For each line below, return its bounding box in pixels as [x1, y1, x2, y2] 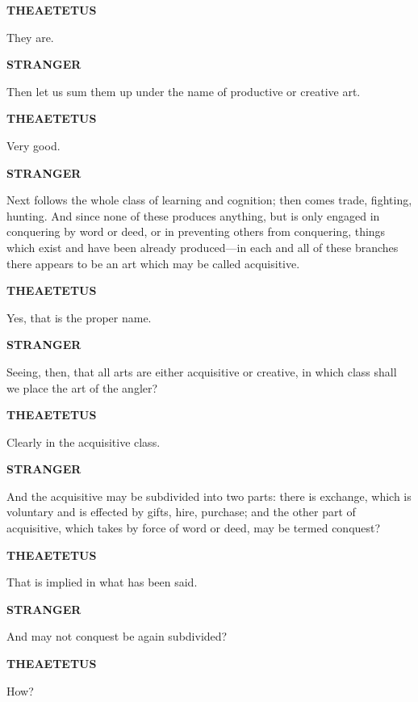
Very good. [6, 137, 61, 153]
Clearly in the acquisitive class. [6, 433, 161, 450]
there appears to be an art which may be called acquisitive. [6, 254, 300, 271]
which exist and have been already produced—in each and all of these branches [6, 238, 399, 255]
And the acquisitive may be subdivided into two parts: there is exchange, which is [6, 487, 412, 504]
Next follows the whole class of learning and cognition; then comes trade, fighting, [6, 191, 412, 208]
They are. [6, 28, 54, 45]
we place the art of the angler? [6, 379, 158, 396]
